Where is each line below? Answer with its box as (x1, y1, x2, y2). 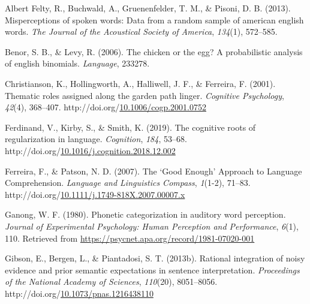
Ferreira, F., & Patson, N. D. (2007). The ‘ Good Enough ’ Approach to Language (5, 164, 302, 177)
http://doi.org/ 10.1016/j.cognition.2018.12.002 (5, 144, 176, 156)
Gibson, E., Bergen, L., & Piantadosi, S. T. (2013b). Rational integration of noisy (5, 252, 305, 264)
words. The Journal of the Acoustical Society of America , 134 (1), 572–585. (5, 25, 278, 38)
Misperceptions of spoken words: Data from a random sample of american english (5, 13, 304, 26)
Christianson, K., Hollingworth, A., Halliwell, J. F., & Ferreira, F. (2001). (5, 77, 276, 89)
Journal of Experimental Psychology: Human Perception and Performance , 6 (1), (5, 219, 299, 232)
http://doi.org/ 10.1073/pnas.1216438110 (5, 287, 154, 299)
